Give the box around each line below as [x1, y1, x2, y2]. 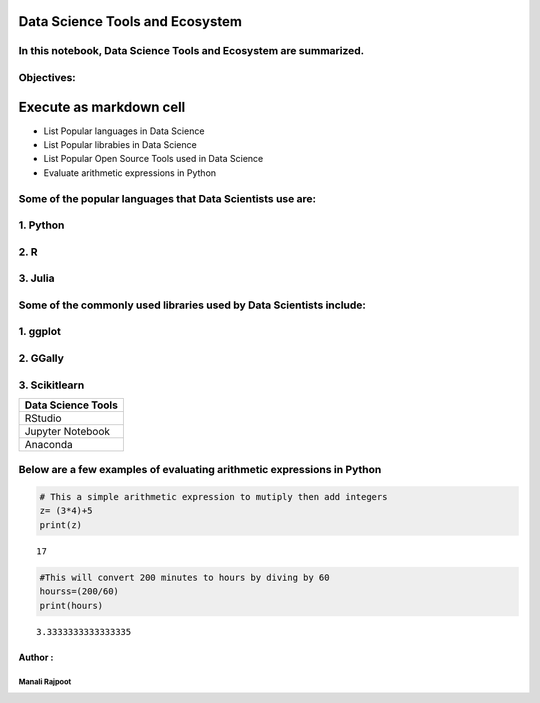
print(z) [39, 519, 83, 530]
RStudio [24, 411, 62, 425]
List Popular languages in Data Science [43, 125, 205, 137]
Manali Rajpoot [18, 677, 72, 687]
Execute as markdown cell [18, 98, 186, 115]
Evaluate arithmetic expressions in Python [43, 166, 217, 179]
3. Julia [18, 271, 55, 285]
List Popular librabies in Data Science [43, 139, 197, 151]
